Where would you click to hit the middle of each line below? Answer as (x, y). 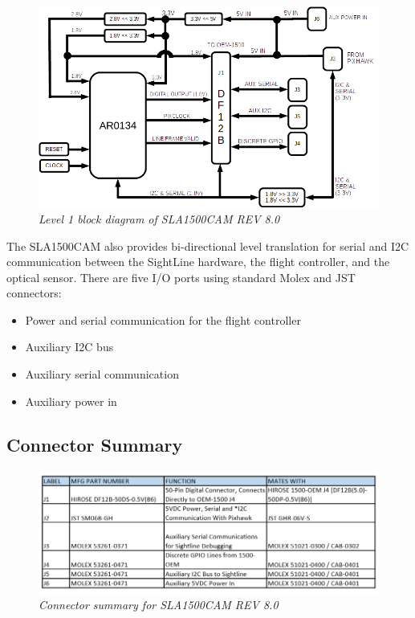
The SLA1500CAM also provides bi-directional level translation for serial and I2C (208, 246)
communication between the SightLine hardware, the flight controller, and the (198, 262)
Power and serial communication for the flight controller (163, 319)
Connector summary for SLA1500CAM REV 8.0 (159, 604)
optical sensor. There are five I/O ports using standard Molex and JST (181, 277)
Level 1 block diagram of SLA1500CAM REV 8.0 (159, 218)
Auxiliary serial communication (102, 374)
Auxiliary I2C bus (69, 347)
